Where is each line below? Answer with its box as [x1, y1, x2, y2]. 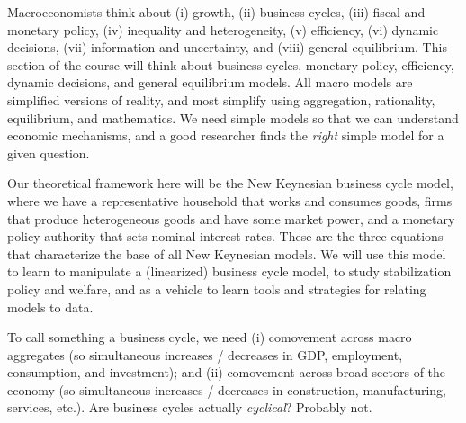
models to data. [7, 297, 94, 316]
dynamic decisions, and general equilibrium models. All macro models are [7, 73, 413, 92]
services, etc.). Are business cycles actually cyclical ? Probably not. [7, 398, 372, 417]
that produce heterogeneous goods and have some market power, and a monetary [7, 209, 455, 228]
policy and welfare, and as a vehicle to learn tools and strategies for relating [7, 279, 426, 298]
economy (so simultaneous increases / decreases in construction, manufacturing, [7, 380, 447, 399]
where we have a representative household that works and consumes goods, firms [7, 191, 453, 210]
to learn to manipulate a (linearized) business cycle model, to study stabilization [7, 262, 452, 281]
